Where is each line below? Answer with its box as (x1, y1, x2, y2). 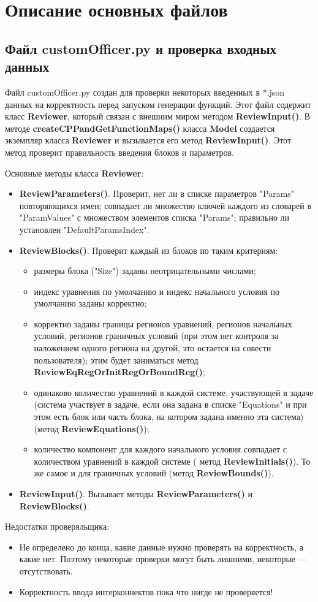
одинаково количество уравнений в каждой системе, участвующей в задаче (34, 386, 314, 398)
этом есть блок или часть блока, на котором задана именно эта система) (34, 410, 304, 423)
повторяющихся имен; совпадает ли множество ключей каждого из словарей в (19, 199, 312, 211)
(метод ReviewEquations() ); (34, 422, 150, 435)
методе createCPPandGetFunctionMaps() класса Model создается (5, 121, 275, 134)
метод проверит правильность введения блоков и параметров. (5, 145, 234, 158)
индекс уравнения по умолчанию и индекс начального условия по (34, 284, 279, 297)
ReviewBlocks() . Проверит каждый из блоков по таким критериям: (19, 243, 278, 256)
